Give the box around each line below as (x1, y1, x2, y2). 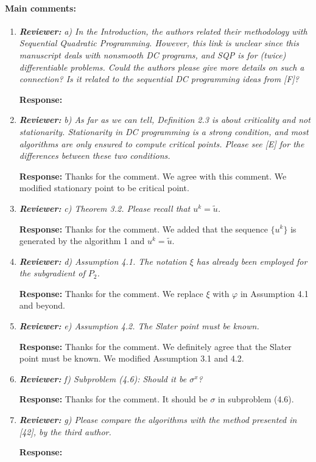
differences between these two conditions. (19, 149, 170, 162)
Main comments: (5, 1, 76, 14)
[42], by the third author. (19, 425, 111, 438)
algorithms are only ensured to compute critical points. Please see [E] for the (19, 137, 304, 150)
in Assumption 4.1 (240, 287, 309, 299)
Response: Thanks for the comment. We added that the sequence (19, 222, 268, 235)
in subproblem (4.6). (218, 393, 294, 405)
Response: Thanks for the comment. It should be (19, 393, 208, 405)
